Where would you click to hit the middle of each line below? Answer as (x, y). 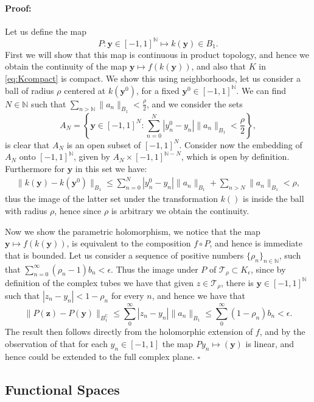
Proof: (18, 8)
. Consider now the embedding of (241, 144)
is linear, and (270, 343)
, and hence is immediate (256, 243)
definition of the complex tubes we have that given (99, 282)
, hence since (78, 210)
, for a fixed (158, 90)
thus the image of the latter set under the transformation (111, 199)
